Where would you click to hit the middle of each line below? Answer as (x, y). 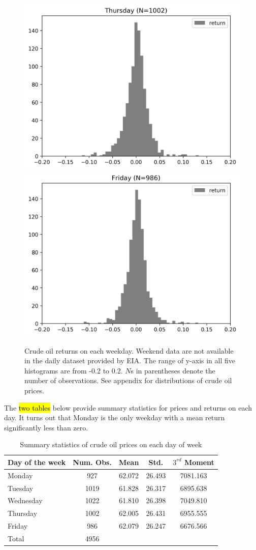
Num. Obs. (92, 462)
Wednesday (25, 500)
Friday (18, 526)
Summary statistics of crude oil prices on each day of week (111, 444)
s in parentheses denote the (173, 370)
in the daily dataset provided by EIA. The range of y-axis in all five (130, 360)
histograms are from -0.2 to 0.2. (74, 370)
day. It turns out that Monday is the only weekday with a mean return (115, 417)
